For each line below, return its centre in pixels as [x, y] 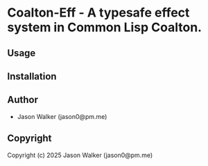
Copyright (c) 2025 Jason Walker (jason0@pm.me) [80, 155]
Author [23, 100]
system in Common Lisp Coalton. [105, 27]
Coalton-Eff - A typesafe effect [98, 13]
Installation [32, 76]
